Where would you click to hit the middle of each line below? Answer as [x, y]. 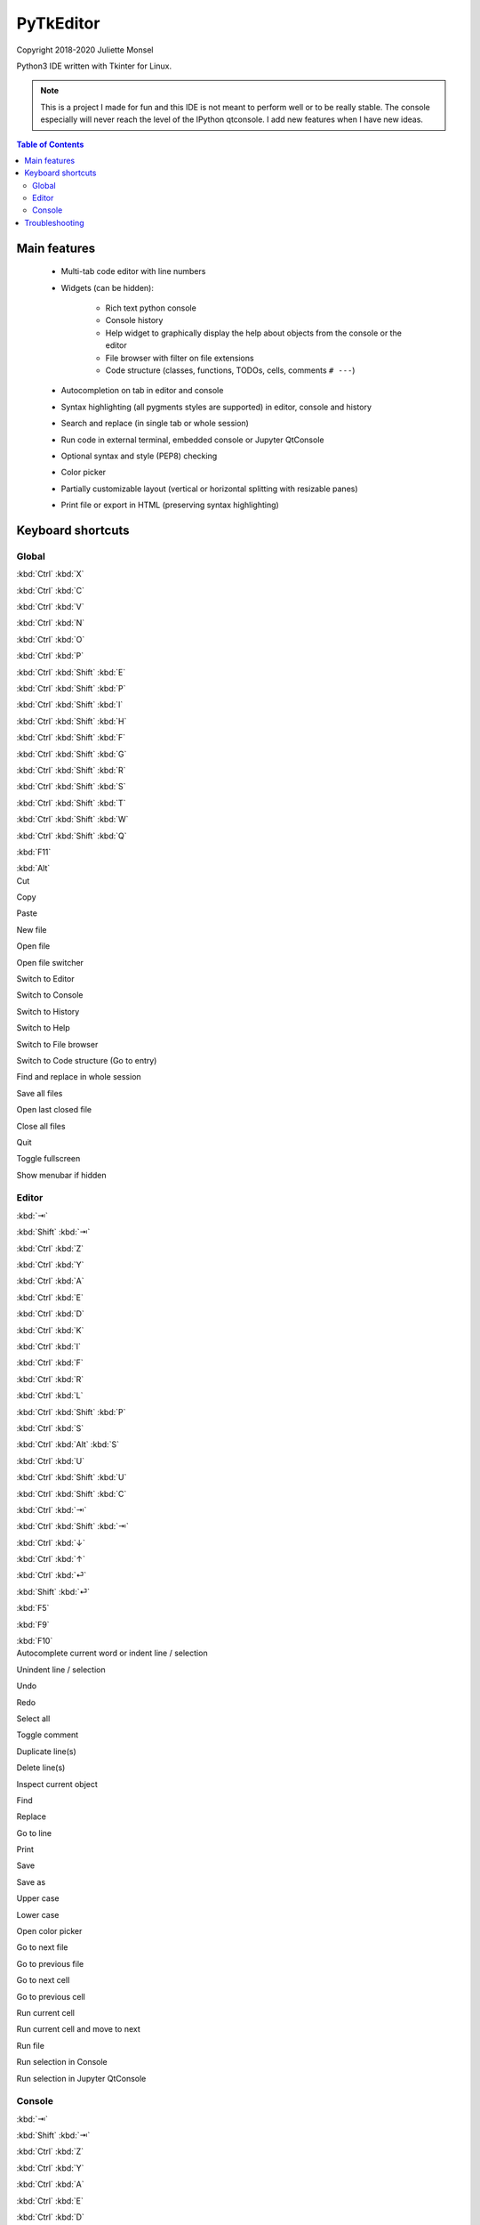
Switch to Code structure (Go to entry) [87, 1060]
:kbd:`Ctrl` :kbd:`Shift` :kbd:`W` [72, 820]
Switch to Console [50, 995]
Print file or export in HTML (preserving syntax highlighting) [170, 505]
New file [32, 929]
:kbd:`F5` [33, 1608]
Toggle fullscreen [48, 1159]
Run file [30, 2045]
